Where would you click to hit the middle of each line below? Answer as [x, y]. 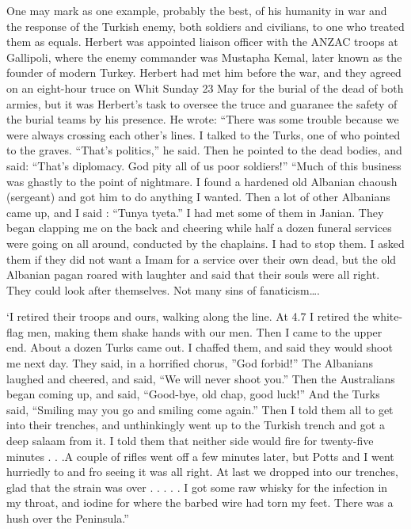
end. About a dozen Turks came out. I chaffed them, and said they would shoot [200, 347]
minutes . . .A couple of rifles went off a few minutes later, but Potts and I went [200, 456]
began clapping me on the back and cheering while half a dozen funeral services [199, 228]
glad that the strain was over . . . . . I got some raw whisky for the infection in [197, 487]
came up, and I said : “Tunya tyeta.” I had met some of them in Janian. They [195, 212]
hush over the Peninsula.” [68, 518]
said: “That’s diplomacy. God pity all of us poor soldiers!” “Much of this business [204, 165]
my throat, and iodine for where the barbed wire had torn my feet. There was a [200, 502]
